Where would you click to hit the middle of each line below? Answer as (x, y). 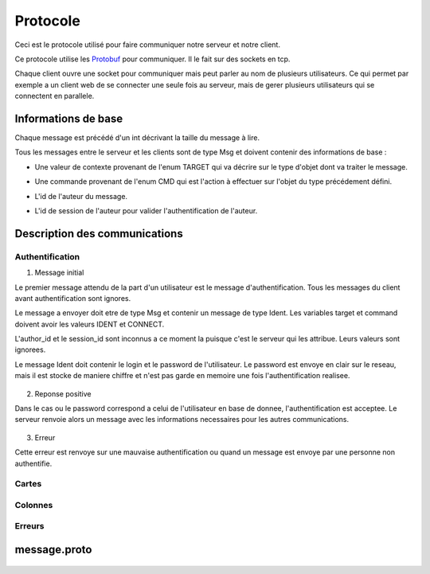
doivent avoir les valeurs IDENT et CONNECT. (90, 324)
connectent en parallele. (55, 96)
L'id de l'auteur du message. (81, 196)
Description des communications (99, 234)
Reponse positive (63, 393)
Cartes (28, 484)
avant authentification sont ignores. (73, 298)
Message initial (59, 273)
